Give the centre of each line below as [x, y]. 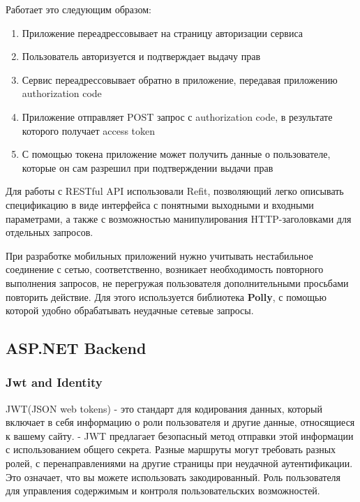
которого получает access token [89, 130]
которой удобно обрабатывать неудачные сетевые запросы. [130, 310]
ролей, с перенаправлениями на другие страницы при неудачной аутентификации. [179, 463]
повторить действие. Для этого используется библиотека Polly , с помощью [166, 296]
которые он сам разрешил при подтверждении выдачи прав [148, 167]
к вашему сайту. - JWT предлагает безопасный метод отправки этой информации [180, 435]
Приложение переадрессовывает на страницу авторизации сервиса [162, 32]
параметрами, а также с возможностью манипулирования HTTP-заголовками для [179, 218]
